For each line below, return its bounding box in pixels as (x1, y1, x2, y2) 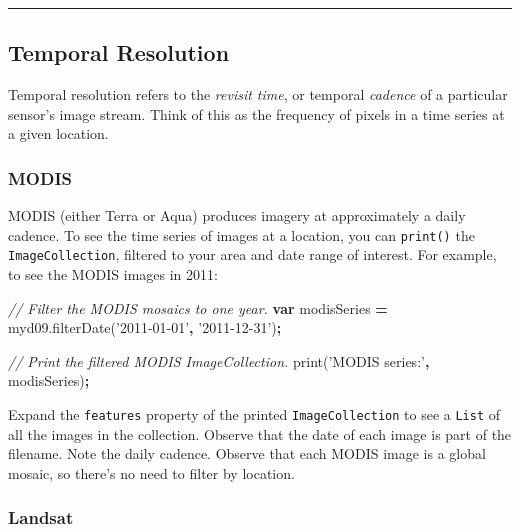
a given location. (8, 123, 109, 144)
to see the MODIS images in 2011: (8, 264, 218, 285)
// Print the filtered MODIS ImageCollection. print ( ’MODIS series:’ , (8, 350, 430, 371)
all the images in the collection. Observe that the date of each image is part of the (8, 423, 512, 444)
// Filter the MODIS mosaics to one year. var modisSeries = (8, 297, 388, 318)
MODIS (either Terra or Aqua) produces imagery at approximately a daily (8, 205, 466, 226)
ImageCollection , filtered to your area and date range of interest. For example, (8, 244, 497, 265)
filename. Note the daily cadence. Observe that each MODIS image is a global (8, 443, 486, 464)
